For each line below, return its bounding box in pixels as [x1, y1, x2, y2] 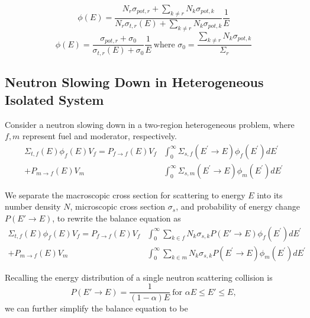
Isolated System [5, 90, 104, 108]
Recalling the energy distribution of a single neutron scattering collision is [5, 271, 273, 283]
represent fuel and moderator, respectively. [22, 130, 177, 142]
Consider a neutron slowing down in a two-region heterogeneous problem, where [5, 118, 295, 130]
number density [5, 200, 61, 213]
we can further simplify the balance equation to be [5, 302, 188, 314]
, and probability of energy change [176, 200, 300, 213]
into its [257, 188, 283, 201]
